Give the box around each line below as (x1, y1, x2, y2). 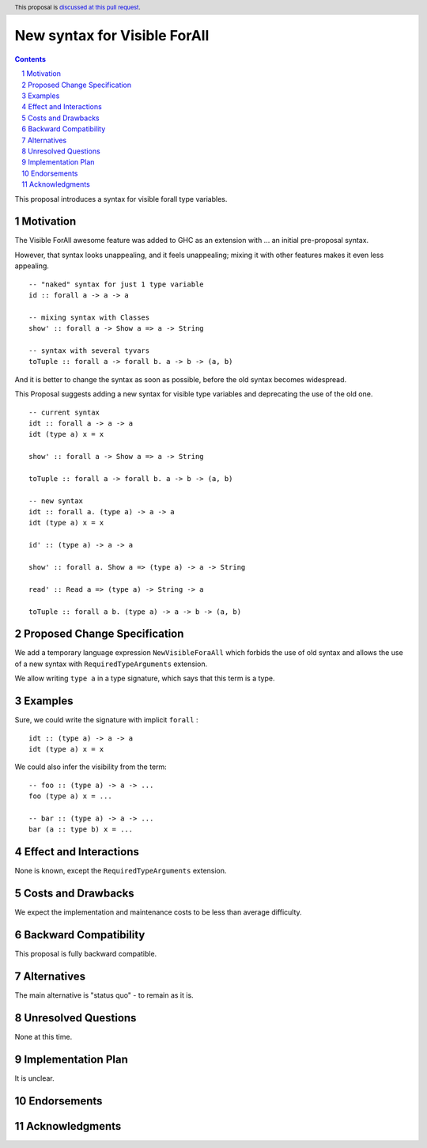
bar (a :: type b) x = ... (28, 825, 134, 834)
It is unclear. (14, 1073, 55, 1083)
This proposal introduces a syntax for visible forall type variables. (14, 194, 228, 203)
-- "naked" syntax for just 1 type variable (28, 279, 205, 289)
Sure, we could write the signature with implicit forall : (14, 715, 198, 725)
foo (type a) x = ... (28, 792, 112, 801)
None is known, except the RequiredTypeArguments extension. (14, 866, 227, 876)
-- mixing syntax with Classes (28, 313, 150, 322)
